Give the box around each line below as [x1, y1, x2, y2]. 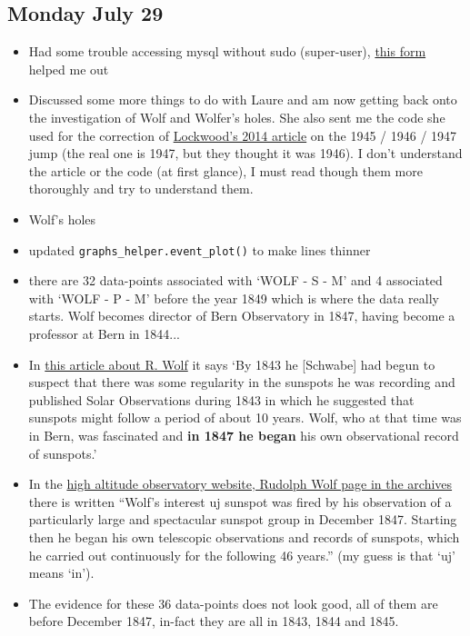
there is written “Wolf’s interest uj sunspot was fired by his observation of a [28, 492, 452, 511]
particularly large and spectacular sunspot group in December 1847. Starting [28, 510, 457, 529]
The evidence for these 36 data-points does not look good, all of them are [28, 593, 438, 612]
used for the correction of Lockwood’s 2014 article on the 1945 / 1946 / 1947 [28, 125, 457, 144]
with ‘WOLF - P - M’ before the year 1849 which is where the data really [28, 288, 439, 307]
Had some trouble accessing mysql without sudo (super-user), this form [28, 42, 426, 61]
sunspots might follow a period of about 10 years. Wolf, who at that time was [28, 408, 462, 427]
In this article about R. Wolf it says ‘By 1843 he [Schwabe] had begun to [28, 354, 435, 373]
